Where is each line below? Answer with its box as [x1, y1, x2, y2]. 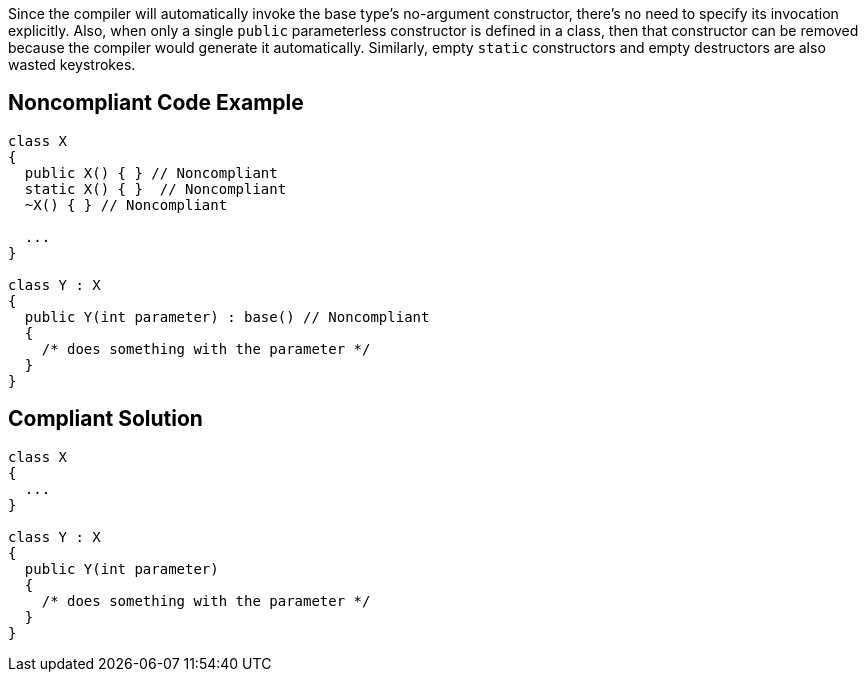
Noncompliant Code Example [8, 90, 304, 116]
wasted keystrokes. [8, 56, 136, 73]
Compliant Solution [8, 406, 203, 432]
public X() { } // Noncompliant [24, 164, 278, 181]
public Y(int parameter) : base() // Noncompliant [24, 308, 430, 325]
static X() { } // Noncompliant [24, 180, 287, 197]
